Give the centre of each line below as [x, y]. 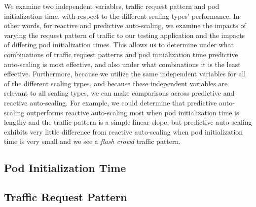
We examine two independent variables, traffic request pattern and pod [112, 6]
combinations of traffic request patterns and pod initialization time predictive [121, 54]
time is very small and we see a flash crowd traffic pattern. [92, 141]
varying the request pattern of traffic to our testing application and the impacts [125, 35]
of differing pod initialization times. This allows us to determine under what [119, 45]
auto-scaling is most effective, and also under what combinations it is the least [122, 64]
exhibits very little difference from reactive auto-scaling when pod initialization [124, 131]
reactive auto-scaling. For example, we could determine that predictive [110, 102]
